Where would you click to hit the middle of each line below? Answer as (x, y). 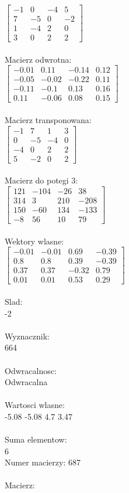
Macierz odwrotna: (38, 59)
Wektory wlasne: (34, 241)
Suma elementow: (36, 439)
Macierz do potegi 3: (41, 180)
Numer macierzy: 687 (43, 462)
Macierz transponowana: (48, 120)
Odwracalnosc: (31, 370)
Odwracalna (26, 382)
